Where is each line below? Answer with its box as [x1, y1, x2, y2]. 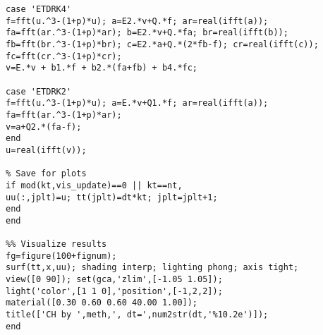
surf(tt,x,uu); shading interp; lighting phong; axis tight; [6, 262, 299, 273]
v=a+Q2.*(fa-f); [6, 121, 82, 132]
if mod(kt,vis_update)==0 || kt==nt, [6, 180, 183, 190]
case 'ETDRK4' [6, 4, 72, 14]
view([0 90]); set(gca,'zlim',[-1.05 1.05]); [6, 274, 223, 285]
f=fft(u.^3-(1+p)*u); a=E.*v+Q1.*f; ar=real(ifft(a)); [6, 98, 269, 109]
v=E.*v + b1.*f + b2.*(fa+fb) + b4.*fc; [6, 63, 198, 73]
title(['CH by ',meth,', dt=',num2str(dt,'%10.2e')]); [6, 310, 269, 320]
